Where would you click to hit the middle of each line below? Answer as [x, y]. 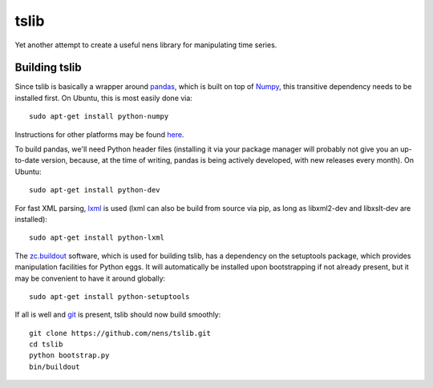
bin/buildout [55, 366]
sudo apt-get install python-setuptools [109, 296]
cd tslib [46, 344]
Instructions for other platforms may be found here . [99, 134]
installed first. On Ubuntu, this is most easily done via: [103, 98]
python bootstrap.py [69, 356]
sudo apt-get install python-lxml [97, 238]
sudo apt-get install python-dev [95, 190]
